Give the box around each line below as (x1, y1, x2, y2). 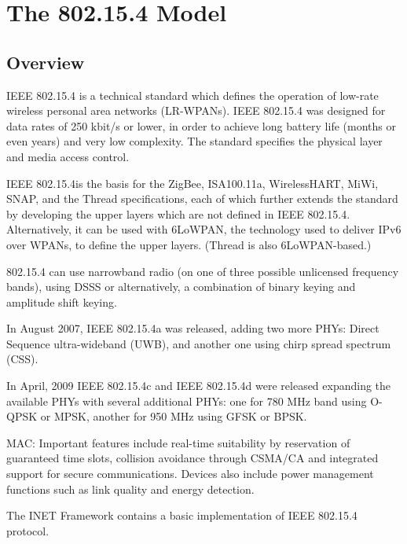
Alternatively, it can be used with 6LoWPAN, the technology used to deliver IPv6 (6, 221, 401, 237)
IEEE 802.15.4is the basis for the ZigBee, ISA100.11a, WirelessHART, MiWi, (6, 175, 379, 191)
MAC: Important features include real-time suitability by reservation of (6, 434, 350, 450)
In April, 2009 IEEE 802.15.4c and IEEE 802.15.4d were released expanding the (6, 377, 391, 394)
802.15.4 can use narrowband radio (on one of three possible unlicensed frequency (6, 263, 399, 279)
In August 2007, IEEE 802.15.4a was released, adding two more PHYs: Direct (6, 320, 379, 336)
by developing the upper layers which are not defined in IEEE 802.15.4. (6, 205, 350, 222)
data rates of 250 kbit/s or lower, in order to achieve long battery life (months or (6, 117, 396, 134)
